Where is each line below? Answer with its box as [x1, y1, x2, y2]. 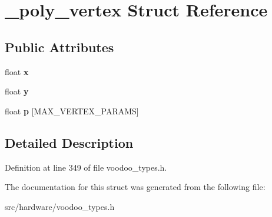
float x [5, 65, 29, 77]
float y [5, 85, 29, 97]
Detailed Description [5, 133, 134, 151]
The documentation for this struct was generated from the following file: [5, 181, 266, 193]
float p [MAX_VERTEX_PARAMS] [5, 104, 139, 117]
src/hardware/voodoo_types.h [5, 200, 115, 212]
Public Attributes [5, 38, 114, 56]
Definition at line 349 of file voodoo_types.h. [5, 161, 167, 173]
